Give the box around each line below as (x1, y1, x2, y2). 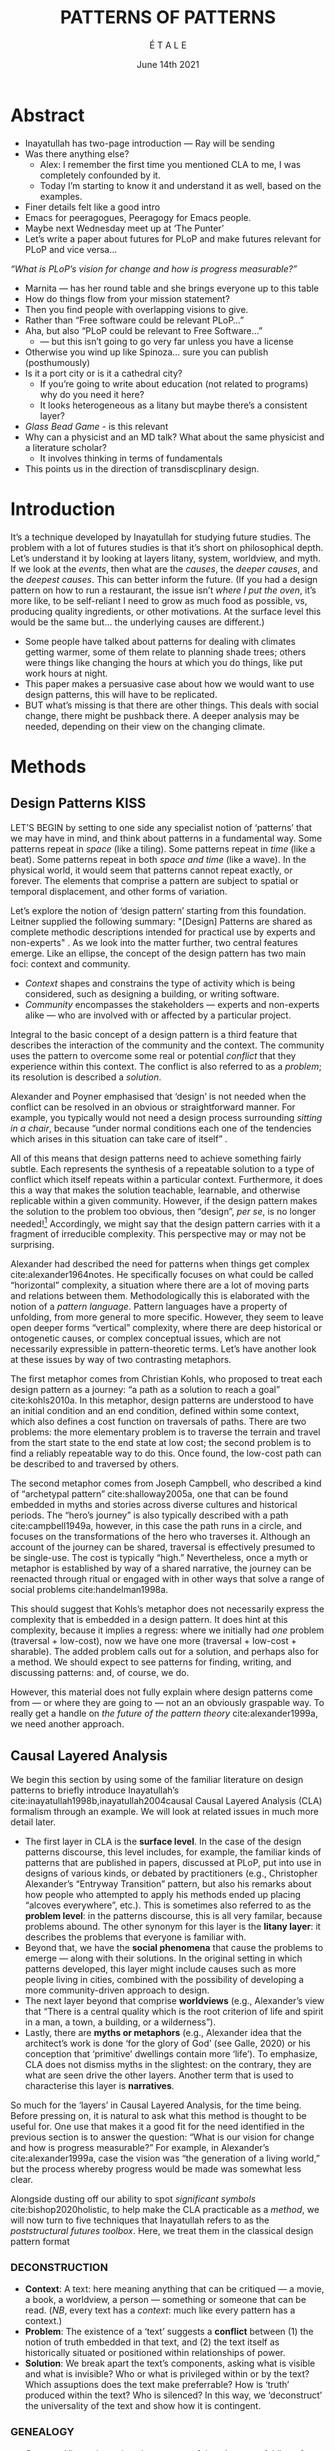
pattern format (10, 2236, 70, 2248)
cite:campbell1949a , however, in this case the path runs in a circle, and (10, 1520, 303, 1532)
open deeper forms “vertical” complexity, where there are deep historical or (10, 1322, 323, 1334)
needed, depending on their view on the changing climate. (24, 720, 266, 732)
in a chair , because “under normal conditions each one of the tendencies (10, 1122, 312, 1134)
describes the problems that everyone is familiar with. (24, 1931, 247, 1943)
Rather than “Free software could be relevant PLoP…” (24, 314, 245, 326)
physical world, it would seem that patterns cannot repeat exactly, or (10, 864, 293, 876)
